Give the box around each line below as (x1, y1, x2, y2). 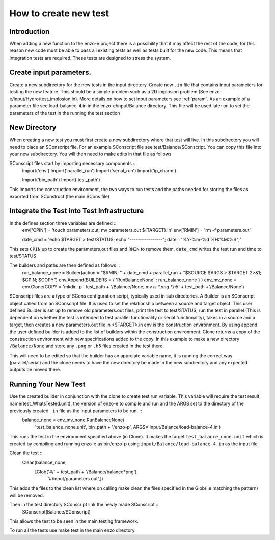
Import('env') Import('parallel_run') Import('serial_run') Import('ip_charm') (22, 167, 177, 173)
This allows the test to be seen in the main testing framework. (9, 518, 139, 524)
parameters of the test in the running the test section (9, 110, 120, 116)
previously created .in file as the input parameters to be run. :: (9, 408, 142, 414)
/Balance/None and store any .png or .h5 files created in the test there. (9, 343, 164, 349)
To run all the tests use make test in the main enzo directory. (9, 527, 136, 533)
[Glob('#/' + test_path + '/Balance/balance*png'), (35, 469, 139, 475)
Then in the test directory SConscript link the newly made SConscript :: (9, 502, 159, 508)
